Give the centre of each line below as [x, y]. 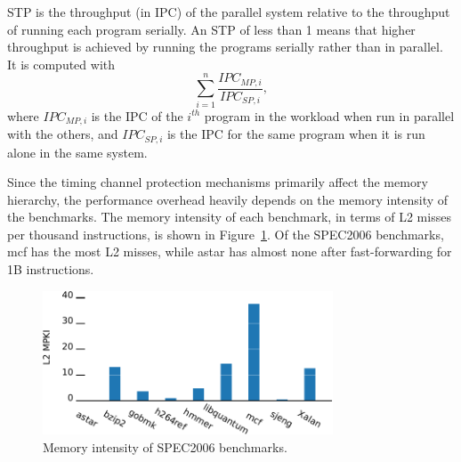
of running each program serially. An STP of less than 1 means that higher [211, 29]
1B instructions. [51, 269]
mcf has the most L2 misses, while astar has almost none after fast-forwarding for [230, 251]
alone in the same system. [77, 152]
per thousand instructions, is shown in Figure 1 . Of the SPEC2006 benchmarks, [226, 234]
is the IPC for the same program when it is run [296, 134]
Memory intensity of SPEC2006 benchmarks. [165, 446]
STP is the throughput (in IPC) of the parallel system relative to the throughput [229, 12]
